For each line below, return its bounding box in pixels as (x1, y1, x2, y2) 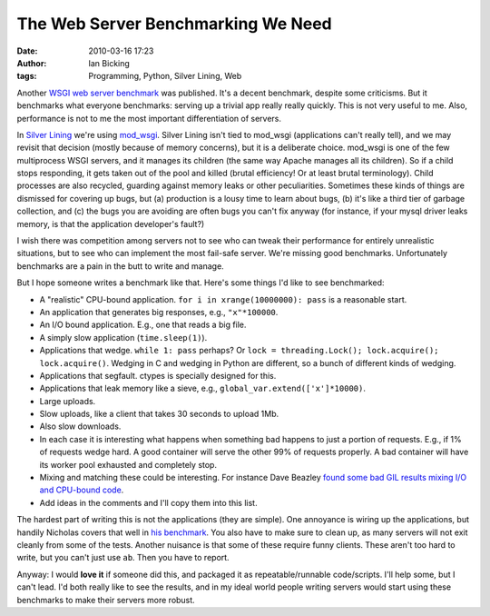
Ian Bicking (88, 57, 131, 68)
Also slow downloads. (39, 421, 122, 432)
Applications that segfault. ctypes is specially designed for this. (39, 370, 277, 381)
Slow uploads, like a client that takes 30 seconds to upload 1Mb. (39, 409, 279, 420)
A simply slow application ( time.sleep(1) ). (39, 332, 208, 343)
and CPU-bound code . (39, 484, 124, 495)
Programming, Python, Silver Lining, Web (88, 71, 242, 82)
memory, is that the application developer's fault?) (16, 218, 205, 229)
